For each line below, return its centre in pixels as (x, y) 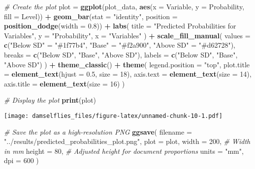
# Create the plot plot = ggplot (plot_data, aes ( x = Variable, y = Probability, (124, 6)
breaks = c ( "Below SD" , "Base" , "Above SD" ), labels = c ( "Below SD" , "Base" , (121, 54)
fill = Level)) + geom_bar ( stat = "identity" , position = (91, 16)
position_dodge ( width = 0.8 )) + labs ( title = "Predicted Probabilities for (120, 26)
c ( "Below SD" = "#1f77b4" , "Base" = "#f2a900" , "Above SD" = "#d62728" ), (120, 45)
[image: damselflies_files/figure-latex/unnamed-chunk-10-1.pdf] (113, 116)
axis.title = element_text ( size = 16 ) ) (64, 83)
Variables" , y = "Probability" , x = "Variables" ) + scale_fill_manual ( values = (127, 35)
